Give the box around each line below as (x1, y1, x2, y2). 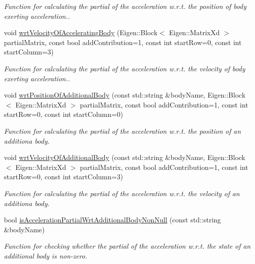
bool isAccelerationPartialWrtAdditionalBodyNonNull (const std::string (4, 214, 221, 225)
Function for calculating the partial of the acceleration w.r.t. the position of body (4, 1, 247, 11)
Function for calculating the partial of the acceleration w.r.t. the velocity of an (4, 188, 240, 198)
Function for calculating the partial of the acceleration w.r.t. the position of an (4, 125, 241, 136)
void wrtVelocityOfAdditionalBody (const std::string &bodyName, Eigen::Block (4, 152, 246, 162)
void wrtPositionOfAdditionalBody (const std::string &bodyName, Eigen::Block (4, 90, 246, 100)
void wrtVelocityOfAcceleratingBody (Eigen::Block (4, 27, 158, 38)
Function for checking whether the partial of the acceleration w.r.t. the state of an (4, 241, 251, 251)
